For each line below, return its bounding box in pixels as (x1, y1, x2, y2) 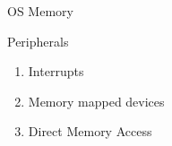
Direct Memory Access (28, 122, 152, 141)
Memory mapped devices (28, 91, 165, 110)
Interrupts (28, 62, 84, 81)
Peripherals (7, 31, 69, 50)
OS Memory (7, 2, 73, 20)
